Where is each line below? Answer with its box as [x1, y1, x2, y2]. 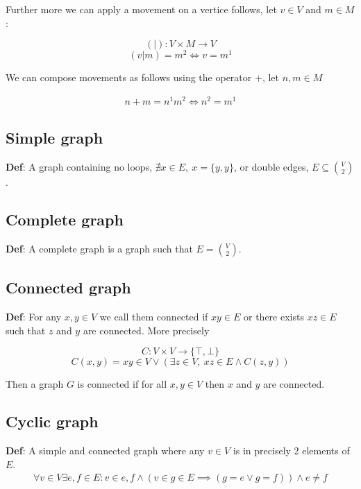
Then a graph [6, 377, 64, 391]
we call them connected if [99, 309, 208, 324]
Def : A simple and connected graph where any [6, 443, 205, 458]
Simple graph [6, 127, 103, 148]
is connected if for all [77, 377, 167, 391]
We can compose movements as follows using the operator [6, 70, 252, 85]
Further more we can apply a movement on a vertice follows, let [6, 2, 277, 16]
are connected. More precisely [83, 323, 210, 337]
